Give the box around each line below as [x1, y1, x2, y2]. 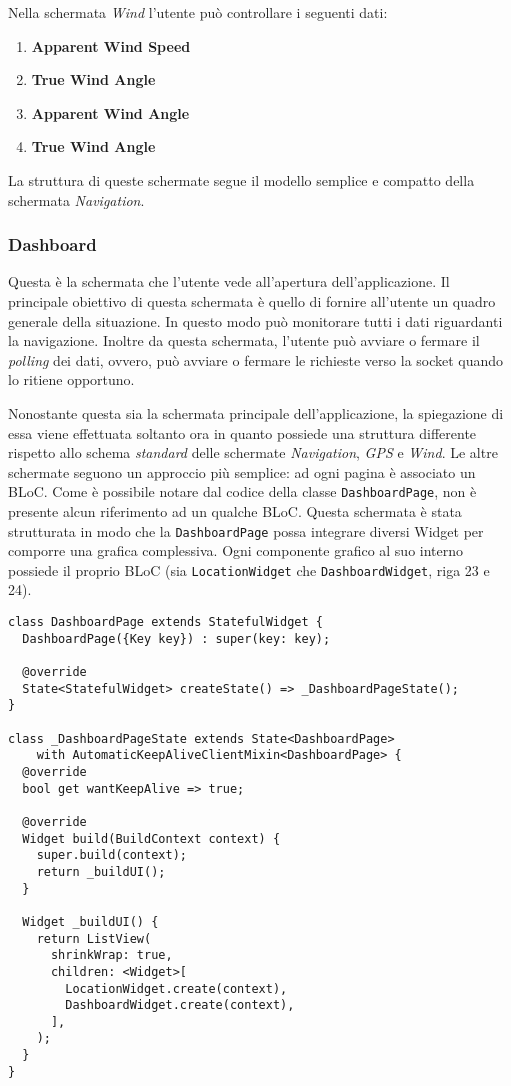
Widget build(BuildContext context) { [22, 831, 281, 846]
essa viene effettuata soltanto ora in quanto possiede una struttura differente [8, 422, 477, 443]
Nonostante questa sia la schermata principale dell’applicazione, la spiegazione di [8, 402, 504, 423]
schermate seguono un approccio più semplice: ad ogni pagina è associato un [8, 461, 476, 482]
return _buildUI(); [36, 864, 166, 879]
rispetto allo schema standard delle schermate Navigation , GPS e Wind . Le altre [8, 442, 498, 463]
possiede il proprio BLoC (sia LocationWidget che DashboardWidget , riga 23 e [8, 559, 490, 580]
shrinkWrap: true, [50, 948, 173, 963]
